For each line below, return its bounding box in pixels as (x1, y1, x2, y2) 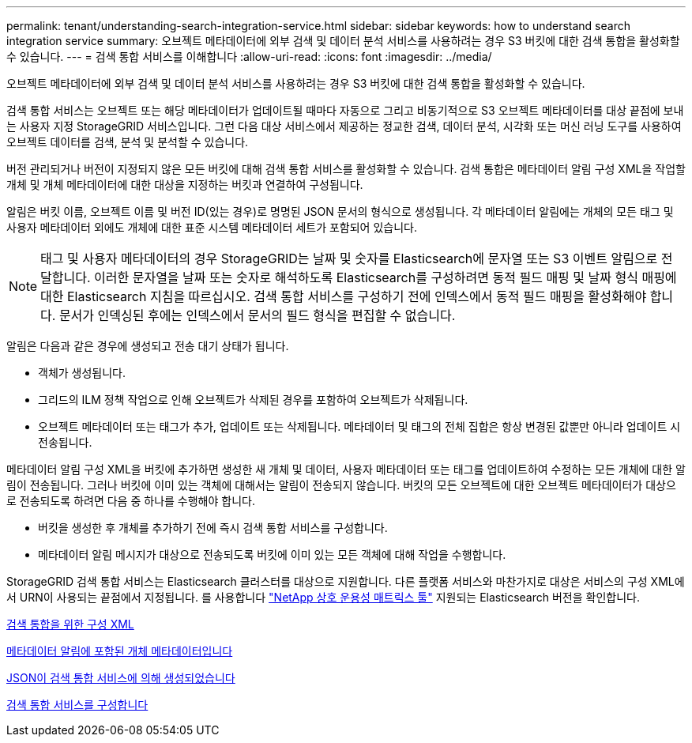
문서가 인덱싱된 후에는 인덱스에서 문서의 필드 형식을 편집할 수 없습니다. (58, 307, 456, 323)
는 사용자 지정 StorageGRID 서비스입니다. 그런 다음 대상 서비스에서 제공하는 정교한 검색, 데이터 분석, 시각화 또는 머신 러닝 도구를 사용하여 (6, 119, 682, 133)
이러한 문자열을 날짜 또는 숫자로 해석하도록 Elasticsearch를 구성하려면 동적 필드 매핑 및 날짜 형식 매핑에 (94, 270, 677, 285)
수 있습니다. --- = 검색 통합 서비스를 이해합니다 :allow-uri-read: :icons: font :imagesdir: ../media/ (6, 50, 492, 63)
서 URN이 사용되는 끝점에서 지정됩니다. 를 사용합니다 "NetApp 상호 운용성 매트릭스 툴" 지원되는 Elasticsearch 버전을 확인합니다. (6, 590, 640, 604)
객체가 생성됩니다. (38, 366, 126, 379)
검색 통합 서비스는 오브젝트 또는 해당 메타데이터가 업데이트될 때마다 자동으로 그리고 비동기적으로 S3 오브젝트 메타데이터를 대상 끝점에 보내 (6, 104, 684, 117)
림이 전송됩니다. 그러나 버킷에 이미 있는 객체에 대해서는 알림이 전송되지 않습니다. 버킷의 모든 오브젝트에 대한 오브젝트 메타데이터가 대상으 (6, 478, 676, 492)
